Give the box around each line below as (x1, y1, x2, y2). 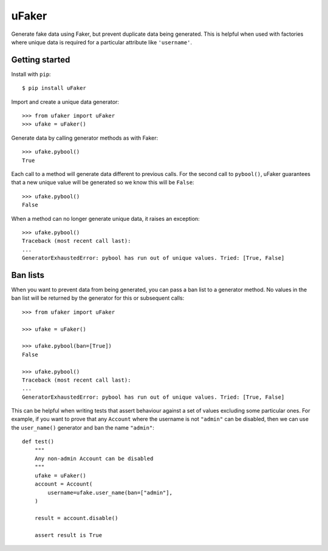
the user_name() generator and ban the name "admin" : (11, 424, 154, 431)
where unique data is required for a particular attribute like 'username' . (11, 38, 193, 46)
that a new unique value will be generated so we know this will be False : (11, 179, 194, 186)
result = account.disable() (34, 515, 118, 521)
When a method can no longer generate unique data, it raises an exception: (11, 215, 200, 222)
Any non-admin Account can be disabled (34, 455, 154, 462)
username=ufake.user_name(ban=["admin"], (47, 489, 173, 496)
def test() (22, 438, 55, 445)
